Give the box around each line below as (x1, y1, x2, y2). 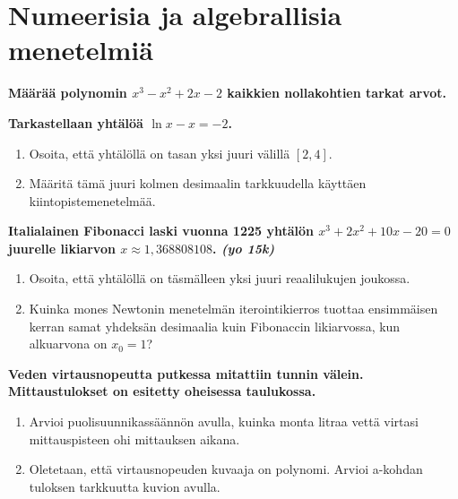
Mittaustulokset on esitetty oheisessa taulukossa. (8, 382, 316, 400)
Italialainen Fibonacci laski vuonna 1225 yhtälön (8, 221, 314, 240)
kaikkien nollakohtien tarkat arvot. (227, 83, 446, 102)
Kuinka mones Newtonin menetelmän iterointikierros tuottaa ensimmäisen (29, 299, 438, 318)
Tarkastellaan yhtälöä (8, 113, 143, 132)
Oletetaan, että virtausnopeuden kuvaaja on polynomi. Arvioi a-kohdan (29, 460, 423, 478)
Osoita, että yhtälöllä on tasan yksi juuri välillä (29, 143, 290, 162)
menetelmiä (8, 31, 153, 68)
